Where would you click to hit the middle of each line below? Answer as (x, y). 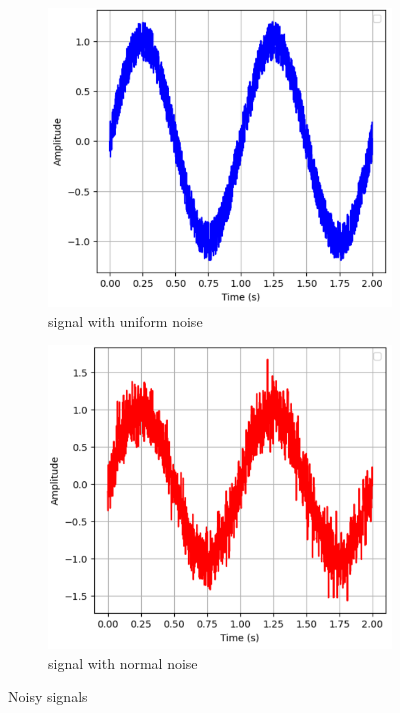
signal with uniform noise (125, 320)
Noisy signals (48, 696)
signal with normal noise (123, 662)
